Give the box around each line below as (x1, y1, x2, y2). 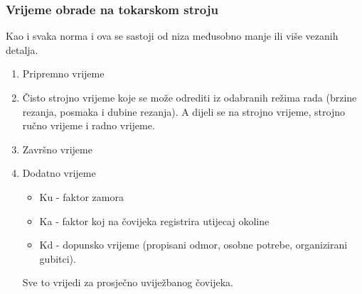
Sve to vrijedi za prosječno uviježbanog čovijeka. (22, 275, 233, 290)
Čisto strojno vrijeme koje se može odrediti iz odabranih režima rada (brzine (22, 90, 357, 104)
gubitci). (39, 251, 76, 266)
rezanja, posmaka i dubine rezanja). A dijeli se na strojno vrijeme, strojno (22, 104, 346, 119)
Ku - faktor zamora (39, 189, 124, 204)
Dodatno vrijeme (22, 165, 96, 180)
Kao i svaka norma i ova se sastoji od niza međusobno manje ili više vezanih (6, 28, 339, 43)
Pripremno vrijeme (22, 66, 105, 81)
